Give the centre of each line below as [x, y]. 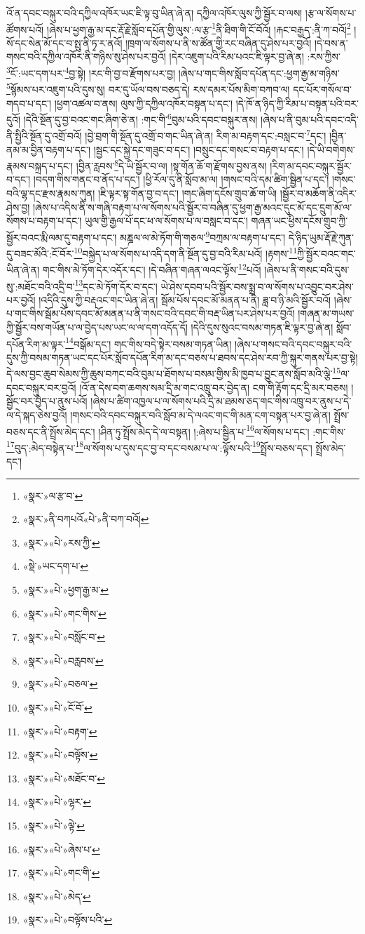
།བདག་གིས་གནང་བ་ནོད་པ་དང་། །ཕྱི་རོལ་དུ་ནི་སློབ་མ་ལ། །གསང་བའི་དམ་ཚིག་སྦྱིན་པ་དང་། [181, 179]
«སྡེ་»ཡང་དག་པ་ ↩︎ [56, 566]
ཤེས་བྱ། [18, 207]
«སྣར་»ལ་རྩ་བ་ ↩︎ [53, 495]
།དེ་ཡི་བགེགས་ [331, 149]
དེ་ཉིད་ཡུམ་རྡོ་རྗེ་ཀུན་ [321, 237]
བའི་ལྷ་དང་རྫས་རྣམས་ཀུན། [51, 193]
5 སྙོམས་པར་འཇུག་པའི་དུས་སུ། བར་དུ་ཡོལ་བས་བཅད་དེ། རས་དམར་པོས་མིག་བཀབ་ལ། [148, 88]
